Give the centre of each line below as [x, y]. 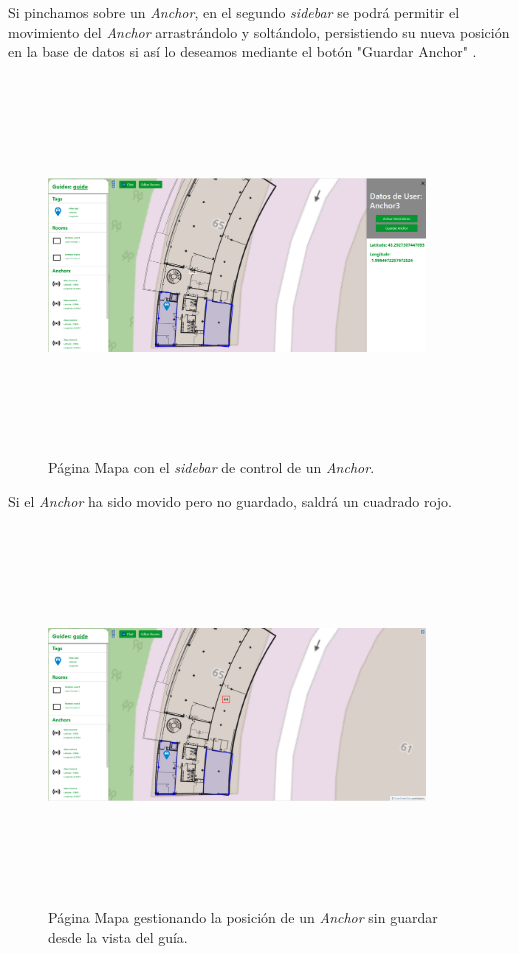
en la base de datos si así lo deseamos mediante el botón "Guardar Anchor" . [242, 51]
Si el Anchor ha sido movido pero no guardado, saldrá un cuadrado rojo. [230, 500]
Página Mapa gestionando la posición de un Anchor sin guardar [243, 917]
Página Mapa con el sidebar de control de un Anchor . [211, 467]
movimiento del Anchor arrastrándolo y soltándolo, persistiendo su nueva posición [259, 31]
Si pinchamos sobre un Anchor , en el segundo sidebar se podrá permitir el [234, 12]
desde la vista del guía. [118, 936]
